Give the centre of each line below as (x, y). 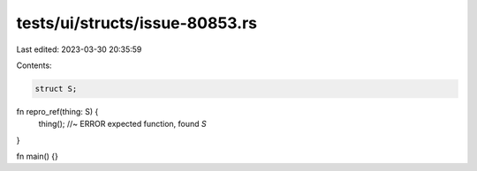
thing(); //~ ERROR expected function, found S (122, 124)
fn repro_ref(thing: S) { (57, 111)
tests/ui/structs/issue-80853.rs (137, 23)
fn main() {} (38, 156)
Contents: (34, 65)
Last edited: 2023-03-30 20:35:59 (79, 49)
